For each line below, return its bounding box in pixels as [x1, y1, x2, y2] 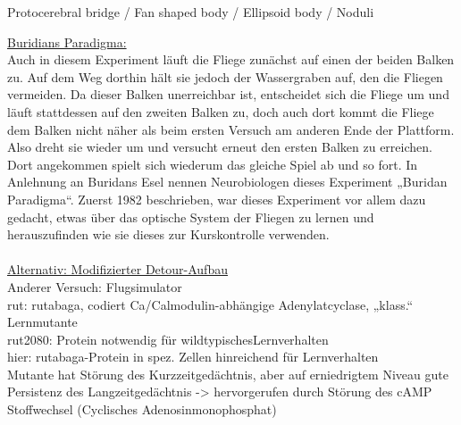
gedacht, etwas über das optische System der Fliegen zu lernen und [7, 207, 374, 226]
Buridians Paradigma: [7, 32, 127, 51]
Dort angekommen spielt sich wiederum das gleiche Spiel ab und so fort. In [7, 154, 418, 173]
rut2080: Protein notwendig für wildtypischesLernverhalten [7, 329, 329, 348]
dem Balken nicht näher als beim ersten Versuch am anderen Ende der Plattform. [7, 120, 455, 138]
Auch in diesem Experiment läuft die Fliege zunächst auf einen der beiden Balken [7, 50, 455, 69]
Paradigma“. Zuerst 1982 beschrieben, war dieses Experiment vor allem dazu [7, 189, 426, 208]
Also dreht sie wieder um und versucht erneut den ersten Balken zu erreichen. [7, 137, 432, 156]
